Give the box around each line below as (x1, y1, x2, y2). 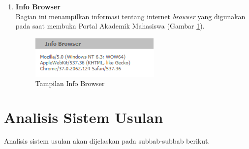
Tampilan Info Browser (35, 78, 105, 89)
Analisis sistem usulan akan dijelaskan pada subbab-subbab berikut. (4, 136, 210, 146)
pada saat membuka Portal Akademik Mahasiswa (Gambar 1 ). (15, 21, 205, 31)
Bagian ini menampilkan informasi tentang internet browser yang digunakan (15, 11, 246, 21)
